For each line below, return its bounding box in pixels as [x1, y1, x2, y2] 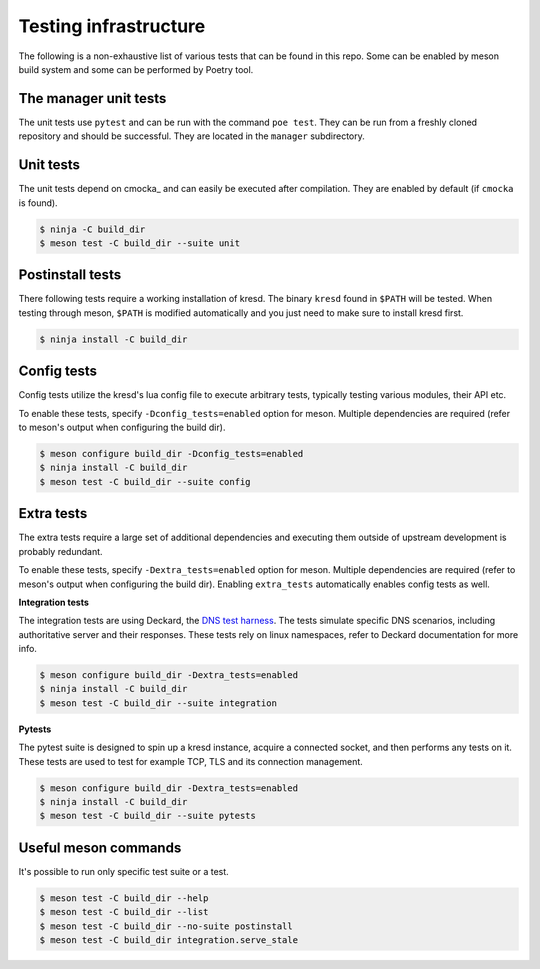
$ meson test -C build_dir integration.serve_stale [39, 935, 299, 946]
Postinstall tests [18, 266, 122, 284]
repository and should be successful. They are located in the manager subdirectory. [18, 130, 365, 142]
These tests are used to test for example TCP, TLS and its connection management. [18, 755, 364, 767]
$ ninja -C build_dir [39, 223, 146, 235]
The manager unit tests [18, 90, 167, 107]
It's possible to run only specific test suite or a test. [18, 865, 229, 877]
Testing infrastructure [18, 15, 206, 37]
